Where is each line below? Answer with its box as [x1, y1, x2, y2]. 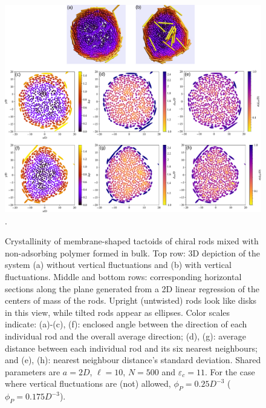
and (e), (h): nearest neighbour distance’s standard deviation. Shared [5, 353, 261, 366]
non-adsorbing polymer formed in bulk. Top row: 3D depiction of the [5, 246, 261, 259]
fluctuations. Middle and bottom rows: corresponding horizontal [5, 270, 242, 283]
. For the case [204, 365, 255, 378]
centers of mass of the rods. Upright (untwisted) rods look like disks [5, 294, 257, 307]
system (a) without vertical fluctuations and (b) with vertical [5, 258, 232, 271]
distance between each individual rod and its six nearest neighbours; [5, 341, 258, 354]
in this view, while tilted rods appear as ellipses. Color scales [5, 306, 230, 318]
